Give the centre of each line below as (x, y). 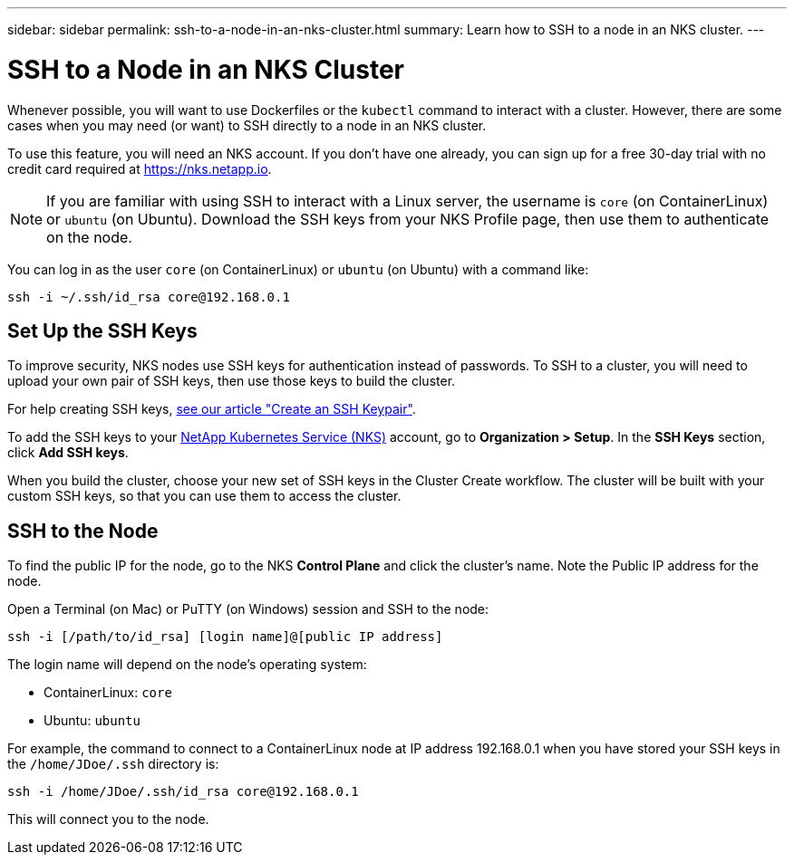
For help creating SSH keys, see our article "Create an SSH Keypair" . (212, 409)
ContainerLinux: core (108, 693)
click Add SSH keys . (68, 453)
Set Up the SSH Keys (102, 330)
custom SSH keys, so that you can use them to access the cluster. (204, 496)
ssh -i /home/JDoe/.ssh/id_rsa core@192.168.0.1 (183, 792)
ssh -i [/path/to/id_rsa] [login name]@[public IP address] (225, 637)
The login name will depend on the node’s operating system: (187, 665)
